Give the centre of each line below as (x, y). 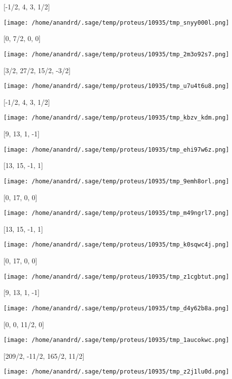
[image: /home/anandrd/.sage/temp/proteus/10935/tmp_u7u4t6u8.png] (116, 86)
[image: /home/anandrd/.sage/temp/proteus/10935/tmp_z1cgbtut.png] (116, 276)
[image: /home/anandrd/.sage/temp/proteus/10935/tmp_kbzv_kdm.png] (116, 118)
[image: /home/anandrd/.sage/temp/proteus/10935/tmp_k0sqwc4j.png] (116, 245)
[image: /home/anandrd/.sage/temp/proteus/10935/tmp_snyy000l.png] (116, 22)
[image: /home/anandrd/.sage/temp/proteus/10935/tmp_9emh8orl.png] (116, 181)
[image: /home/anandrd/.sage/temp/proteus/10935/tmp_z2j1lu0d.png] (116, 372)
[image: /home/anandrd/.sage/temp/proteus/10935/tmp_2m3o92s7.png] (116, 54)
